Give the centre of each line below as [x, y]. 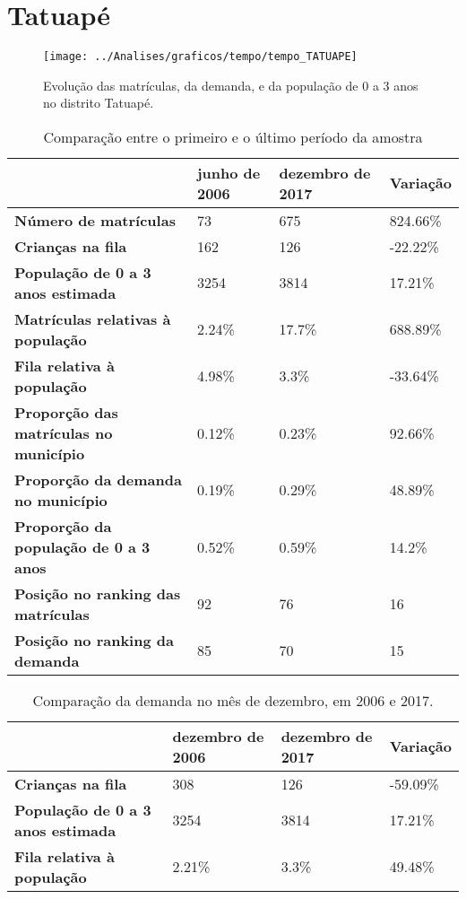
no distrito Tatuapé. [99, 103]
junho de [229, 172]
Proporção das [66, 412]
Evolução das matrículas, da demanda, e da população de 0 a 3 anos [231, 85]
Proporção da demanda [98, 479]
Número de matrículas [95, 220]
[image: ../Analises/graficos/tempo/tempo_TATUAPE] [200, 57]
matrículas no [64, 432]
